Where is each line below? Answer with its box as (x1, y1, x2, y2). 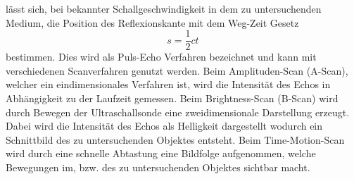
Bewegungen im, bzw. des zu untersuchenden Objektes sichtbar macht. (6, 160, 310, 174)
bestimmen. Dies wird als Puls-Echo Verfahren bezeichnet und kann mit (6, 49, 317, 64)
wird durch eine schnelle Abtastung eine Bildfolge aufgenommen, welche (6, 146, 316, 161)
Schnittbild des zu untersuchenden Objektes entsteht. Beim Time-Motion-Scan (6, 132, 345, 147)
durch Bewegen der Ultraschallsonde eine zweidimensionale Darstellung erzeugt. (6, 104, 350, 119)
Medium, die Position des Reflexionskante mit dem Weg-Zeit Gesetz (6, 15, 299, 30)
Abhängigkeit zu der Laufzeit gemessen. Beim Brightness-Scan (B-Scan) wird (6, 91, 339, 106)
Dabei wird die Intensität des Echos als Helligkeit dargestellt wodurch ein (6, 118, 323, 133)
